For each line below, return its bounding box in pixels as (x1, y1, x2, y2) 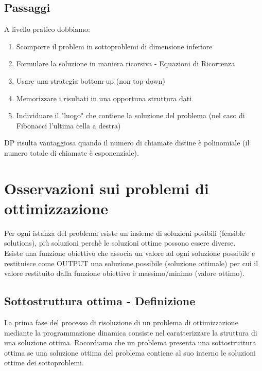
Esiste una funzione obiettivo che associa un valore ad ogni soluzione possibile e (4, 248, 255, 258)
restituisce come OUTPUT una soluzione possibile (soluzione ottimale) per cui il (4, 257, 258, 268)
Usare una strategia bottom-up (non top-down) (16, 75, 165, 86)
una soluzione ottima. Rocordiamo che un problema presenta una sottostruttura (4, 337, 256, 348)
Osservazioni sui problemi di (4, 177, 209, 198)
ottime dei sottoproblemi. (4, 357, 84, 368)
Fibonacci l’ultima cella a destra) (16, 120, 121, 131)
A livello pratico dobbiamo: (4, 24, 90, 34)
